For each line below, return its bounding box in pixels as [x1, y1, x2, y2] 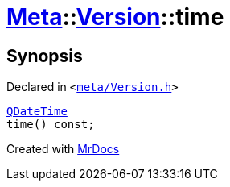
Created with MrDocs [6, 142, 120, 156]
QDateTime [6, 105, 68, 118]
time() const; [6, 118, 95, 131]
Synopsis [6, 45, 83, 66]
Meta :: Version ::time [6, 3, 224, 31]
